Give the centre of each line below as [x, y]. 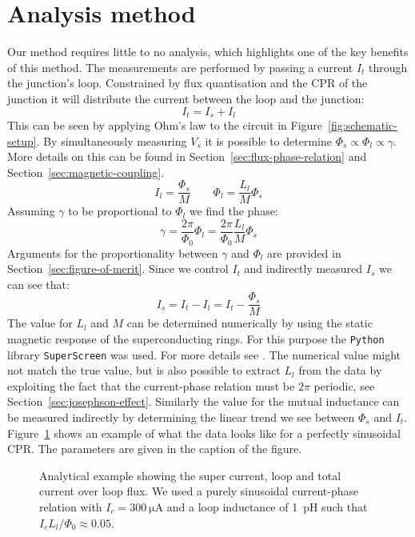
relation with [71, 507]
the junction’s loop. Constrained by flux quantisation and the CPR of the [188, 83]
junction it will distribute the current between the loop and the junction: [186, 98]
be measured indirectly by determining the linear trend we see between [181, 417]
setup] [22, 140]
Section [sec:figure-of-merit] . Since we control [118, 268]
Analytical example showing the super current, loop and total [190, 475]
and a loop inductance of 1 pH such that [267, 507]
